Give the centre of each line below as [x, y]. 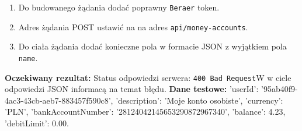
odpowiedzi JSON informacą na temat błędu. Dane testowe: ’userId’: [132, 89]
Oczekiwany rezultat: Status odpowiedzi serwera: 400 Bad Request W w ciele [148, 77]
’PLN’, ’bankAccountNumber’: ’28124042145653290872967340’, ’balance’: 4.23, [145, 111]
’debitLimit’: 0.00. [37, 123]
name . [28, 57]
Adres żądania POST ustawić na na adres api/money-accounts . [133, 26]
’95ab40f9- [280, 89]
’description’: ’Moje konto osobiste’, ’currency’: [199, 100]
